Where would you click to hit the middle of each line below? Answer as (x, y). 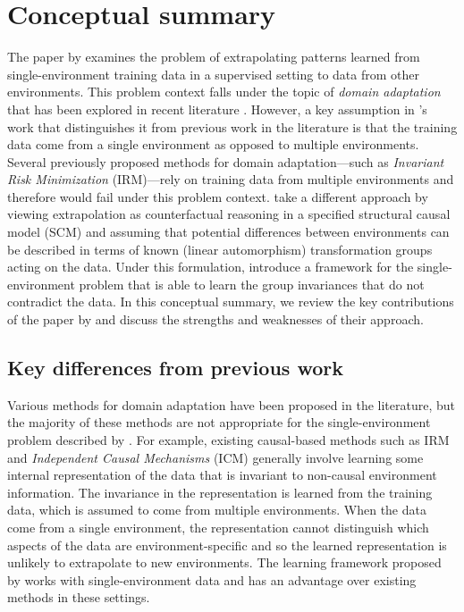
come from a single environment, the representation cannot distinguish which (218, 527)
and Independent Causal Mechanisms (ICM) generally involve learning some (215, 457)
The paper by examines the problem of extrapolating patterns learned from (214, 57)
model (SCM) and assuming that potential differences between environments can (228, 232)
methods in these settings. (79, 597)
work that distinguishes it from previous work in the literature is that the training (232, 126)
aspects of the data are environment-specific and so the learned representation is (227, 545)
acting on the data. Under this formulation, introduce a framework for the (211, 267)
